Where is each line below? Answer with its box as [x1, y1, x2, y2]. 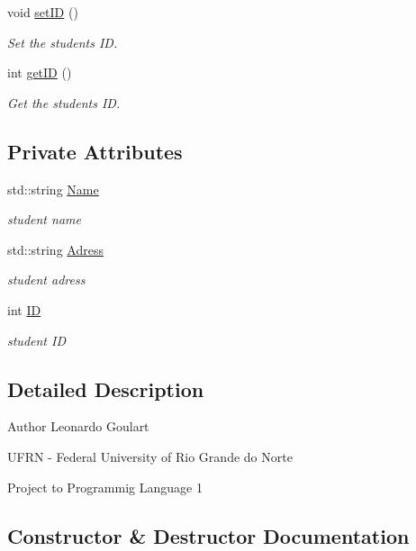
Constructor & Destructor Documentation [7, 521, 410, 549]
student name [7, 210, 81, 229]
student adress [7, 270, 86, 289]
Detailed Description [7, 375, 204, 402]
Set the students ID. [7, 32, 118, 51]
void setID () [7, 3, 78, 21]
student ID [7, 330, 66, 349]
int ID [7, 300, 41, 319]
